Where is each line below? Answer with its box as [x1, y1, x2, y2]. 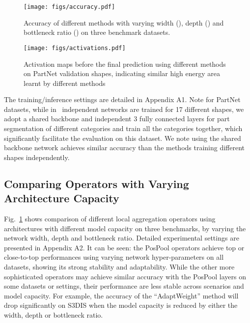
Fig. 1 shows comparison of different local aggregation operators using [4, 214, 216, 224]
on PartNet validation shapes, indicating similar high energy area [24, 68, 221, 79]
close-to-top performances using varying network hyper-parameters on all [4, 252, 224, 262]
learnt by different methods [24, 78, 106, 88]
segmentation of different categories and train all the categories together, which [4, 123, 243, 134]
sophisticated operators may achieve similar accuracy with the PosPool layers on [4, 271, 246, 281]
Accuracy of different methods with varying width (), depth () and [24, 17, 224, 27]
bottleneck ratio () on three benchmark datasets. [24, 27, 170, 37]
